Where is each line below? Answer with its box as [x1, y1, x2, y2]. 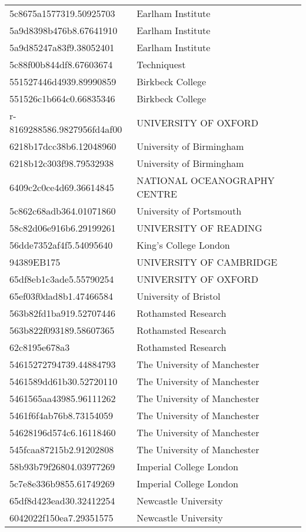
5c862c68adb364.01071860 [9, 204, 116, 218]
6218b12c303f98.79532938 [9, 156, 114, 170]
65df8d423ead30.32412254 [9, 494, 115, 507]
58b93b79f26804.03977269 [9, 460, 115, 473]
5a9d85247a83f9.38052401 [9, 41, 115, 54]
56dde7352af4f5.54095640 [9, 238, 113, 252]
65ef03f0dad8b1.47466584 [9, 289, 114, 303]
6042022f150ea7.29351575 [9, 511, 114, 524]
